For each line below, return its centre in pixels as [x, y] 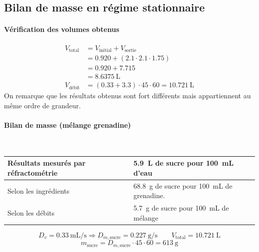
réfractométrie [33, 172]
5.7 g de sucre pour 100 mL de [181, 208]
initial [105, 51]
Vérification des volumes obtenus [62, 29]
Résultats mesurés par [47, 163]
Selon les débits [31, 212]
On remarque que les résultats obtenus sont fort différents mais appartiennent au [128, 96]
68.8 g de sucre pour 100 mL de [183, 185]
